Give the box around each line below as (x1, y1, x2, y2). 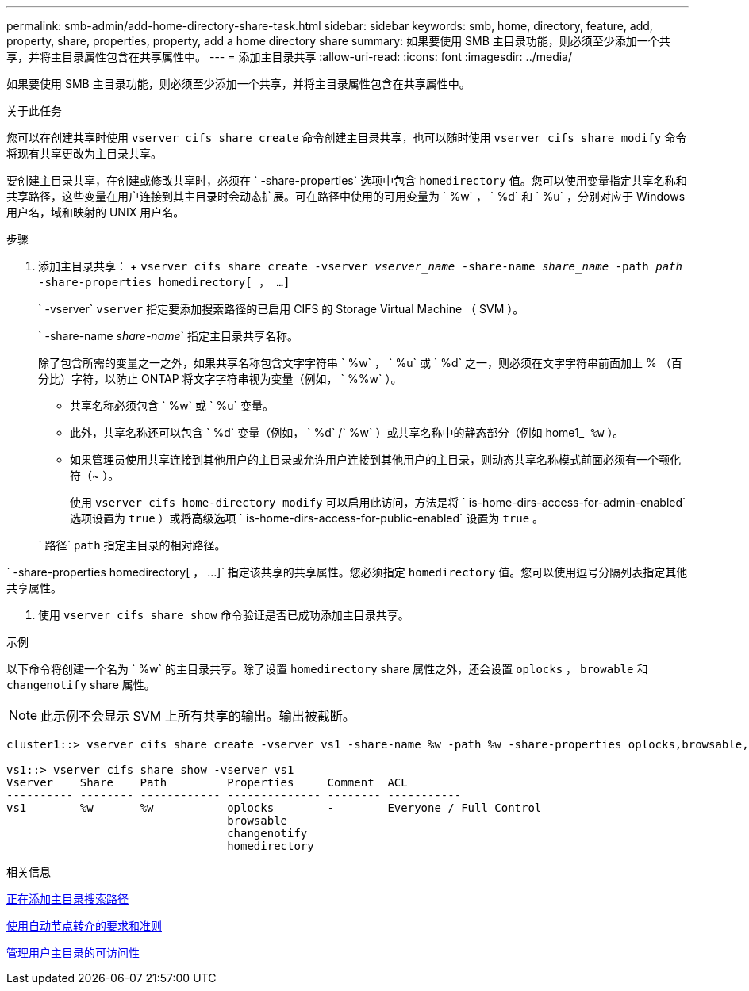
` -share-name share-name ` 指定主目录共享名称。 (38, 329, 299, 342)
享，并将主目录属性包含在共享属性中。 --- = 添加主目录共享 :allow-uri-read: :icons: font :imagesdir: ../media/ (6, 50, 573, 63)
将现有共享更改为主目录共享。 (6, 147, 162, 160)
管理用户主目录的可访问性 (6, 946, 140, 959)
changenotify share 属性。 (6, 678, 156, 691)
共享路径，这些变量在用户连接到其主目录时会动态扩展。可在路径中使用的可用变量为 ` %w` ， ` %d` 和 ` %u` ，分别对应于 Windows (6, 189, 686, 203)
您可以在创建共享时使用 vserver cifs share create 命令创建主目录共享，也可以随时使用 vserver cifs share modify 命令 (6, 131, 687, 144)
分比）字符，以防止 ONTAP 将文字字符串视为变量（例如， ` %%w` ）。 (38, 372, 402, 385)
